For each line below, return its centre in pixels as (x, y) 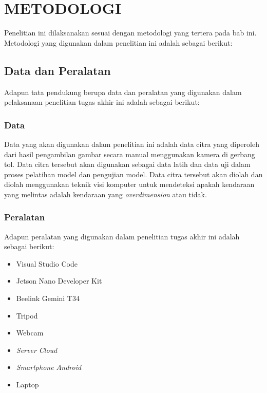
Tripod (27, 315)
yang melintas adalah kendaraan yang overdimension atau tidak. (106, 194)
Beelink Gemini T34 (48, 298)
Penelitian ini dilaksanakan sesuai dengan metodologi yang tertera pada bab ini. (130, 33)
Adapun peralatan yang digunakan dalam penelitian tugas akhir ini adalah (122, 236)
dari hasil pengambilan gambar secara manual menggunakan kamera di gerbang (130, 154)
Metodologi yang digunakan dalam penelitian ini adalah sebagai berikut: (118, 42)
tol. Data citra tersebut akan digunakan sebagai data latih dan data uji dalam (127, 164)
